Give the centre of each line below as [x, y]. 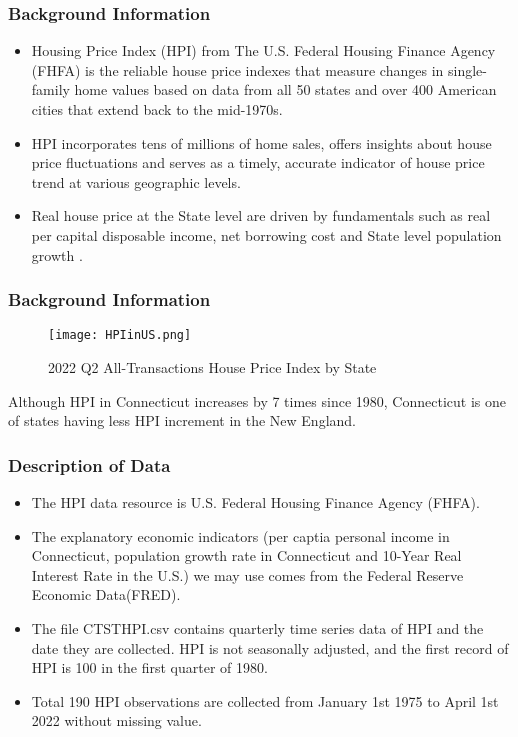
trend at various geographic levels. [136, 181]
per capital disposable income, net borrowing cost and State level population [266, 234]
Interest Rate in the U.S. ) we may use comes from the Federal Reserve [247, 574]
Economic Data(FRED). [106, 594]
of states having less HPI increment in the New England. [182, 420]
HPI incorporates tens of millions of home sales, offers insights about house [261, 142]
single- [467, 69]
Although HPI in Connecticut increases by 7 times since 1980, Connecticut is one [257, 400]
